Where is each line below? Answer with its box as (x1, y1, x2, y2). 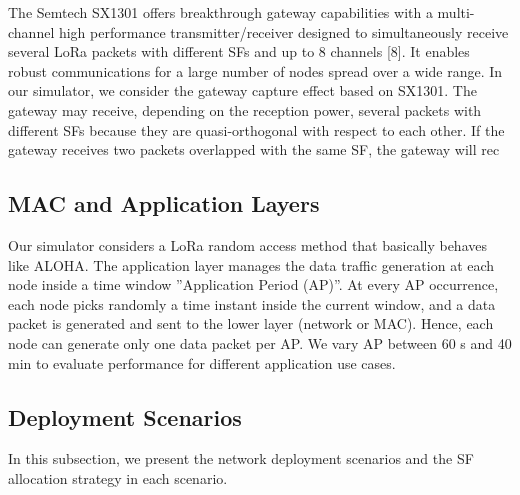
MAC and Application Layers (8, 188, 320, 219)
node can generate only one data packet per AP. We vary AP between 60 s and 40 (8, 332, 512, 353)
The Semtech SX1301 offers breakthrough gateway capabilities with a (8, 2, 433, 22)
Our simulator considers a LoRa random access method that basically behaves (8, 234, 487, 255)
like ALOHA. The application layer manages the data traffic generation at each (8, 254, 495, 275)
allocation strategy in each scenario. (8, 467, 228, 488)
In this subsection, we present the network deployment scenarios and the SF (8, 448, 474, 469)
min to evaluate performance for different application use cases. (8, 352, 396, 373)
